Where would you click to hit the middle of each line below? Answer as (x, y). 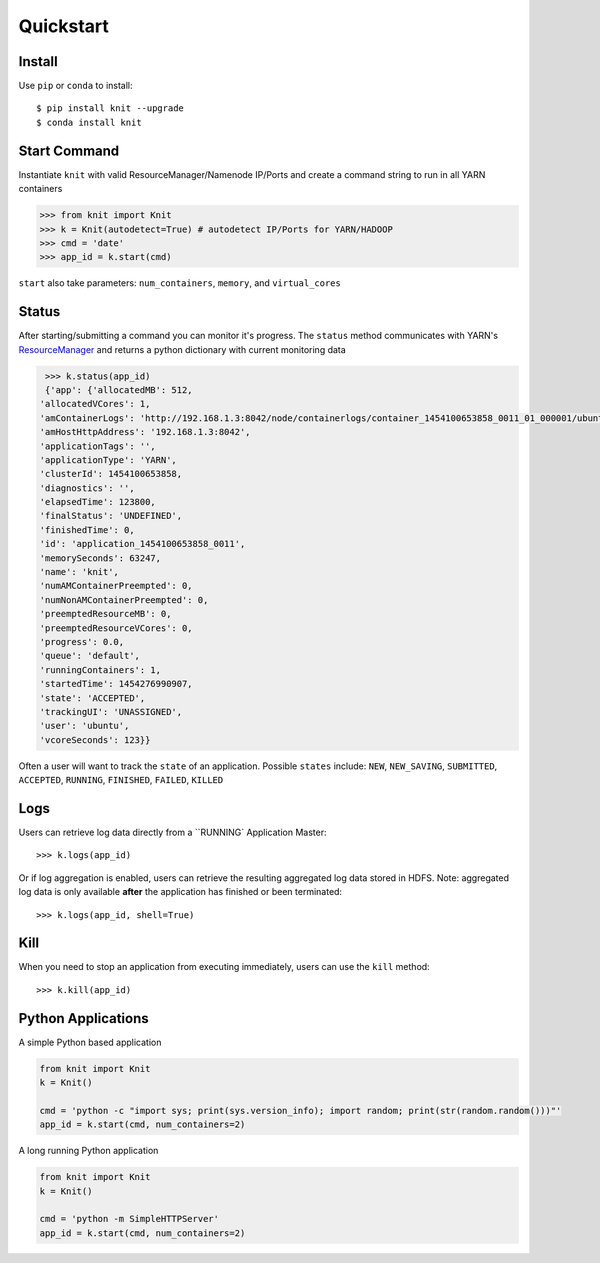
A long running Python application (88, 1151)
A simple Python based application (90, 1042)
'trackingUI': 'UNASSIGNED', (111, 711)
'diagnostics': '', (87, 488)
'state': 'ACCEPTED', (92, 698)
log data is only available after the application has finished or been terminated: (180, 892)
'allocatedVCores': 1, (95, 404)
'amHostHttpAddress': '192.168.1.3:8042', (145, 432)
